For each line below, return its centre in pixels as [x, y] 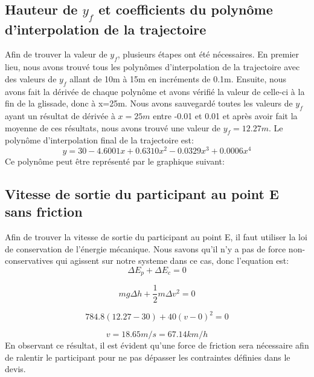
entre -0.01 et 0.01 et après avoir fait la [225, 115]
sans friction [44, 211]
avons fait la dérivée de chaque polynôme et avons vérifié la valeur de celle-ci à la [155, 91]
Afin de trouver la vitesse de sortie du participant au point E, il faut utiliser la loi [156, 237]
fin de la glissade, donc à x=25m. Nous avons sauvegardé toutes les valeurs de [149, 103]
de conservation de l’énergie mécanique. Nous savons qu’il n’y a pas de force [146, 248]
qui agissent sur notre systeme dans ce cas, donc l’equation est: [172, 261]
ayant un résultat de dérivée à [60, 115]
